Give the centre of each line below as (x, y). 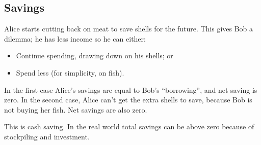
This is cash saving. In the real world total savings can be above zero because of (129, 126)
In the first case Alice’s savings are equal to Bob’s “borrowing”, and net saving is (131, 89)
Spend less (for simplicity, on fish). (70, 72)
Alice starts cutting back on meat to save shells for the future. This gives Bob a (129, 29)
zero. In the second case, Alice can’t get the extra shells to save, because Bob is (128, 100)
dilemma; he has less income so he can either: (75, 38)
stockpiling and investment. (47, 136)
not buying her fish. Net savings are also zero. (76, 109)
